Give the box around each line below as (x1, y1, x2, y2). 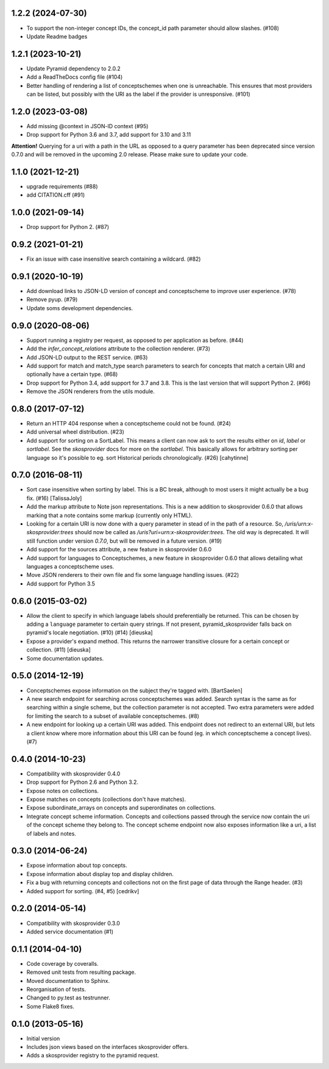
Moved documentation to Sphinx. (26, 977, 110, 984)
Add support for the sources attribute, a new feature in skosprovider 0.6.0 (26, 546, 212, 553)
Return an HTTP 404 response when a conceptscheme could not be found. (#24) (26, 420, 232, 427)
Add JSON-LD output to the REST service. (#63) (26, 353, 148, 361)
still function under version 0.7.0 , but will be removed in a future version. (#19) (26, 537, 222, 545)
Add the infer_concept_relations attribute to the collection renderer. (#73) (26, 345, 210, 352)
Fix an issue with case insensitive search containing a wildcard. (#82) (26, 255, 201, 263)
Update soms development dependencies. (26, 304, 133, 311)
